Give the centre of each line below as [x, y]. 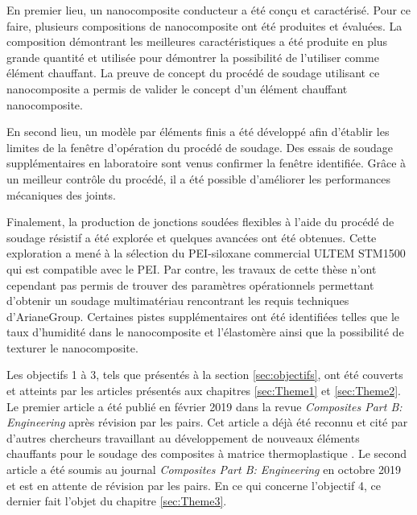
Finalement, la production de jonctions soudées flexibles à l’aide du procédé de [200, 222]
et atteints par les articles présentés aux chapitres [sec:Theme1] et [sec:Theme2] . [204, 391]
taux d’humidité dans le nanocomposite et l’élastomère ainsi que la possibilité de [205, 332]
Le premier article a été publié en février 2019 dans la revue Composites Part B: [204, 406]
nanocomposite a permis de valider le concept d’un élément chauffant [177, 88]
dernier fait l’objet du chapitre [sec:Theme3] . [117, 501]
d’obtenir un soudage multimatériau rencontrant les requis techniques [178, 301]
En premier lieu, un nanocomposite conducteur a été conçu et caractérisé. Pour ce [209, 10]
